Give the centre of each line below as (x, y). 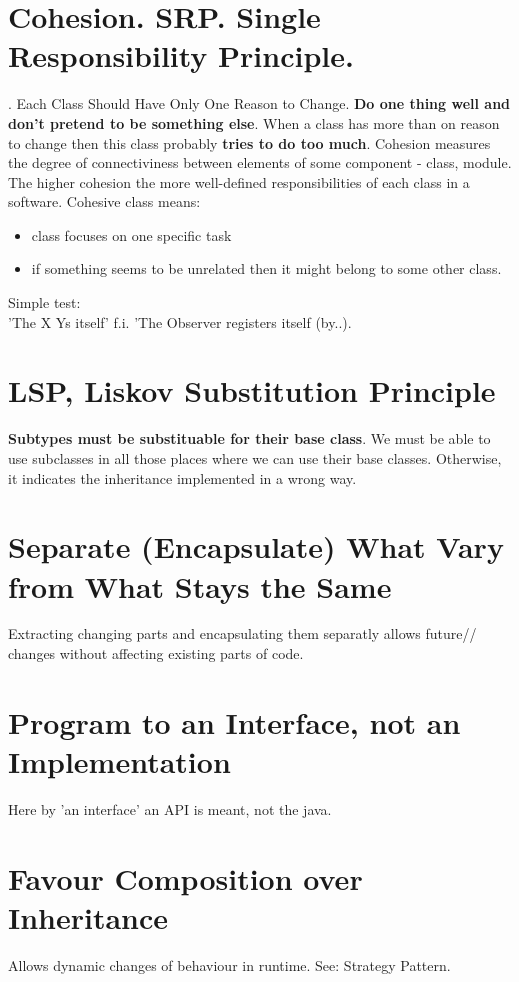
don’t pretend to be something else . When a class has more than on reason (254, 122)
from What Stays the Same (200, 585)
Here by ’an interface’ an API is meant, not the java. (170, 808)
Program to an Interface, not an (234, 721)
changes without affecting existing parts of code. (156, 653)
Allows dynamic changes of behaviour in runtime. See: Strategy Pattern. (229, 964)
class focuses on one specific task (131, 234)
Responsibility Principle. (181, 55)
